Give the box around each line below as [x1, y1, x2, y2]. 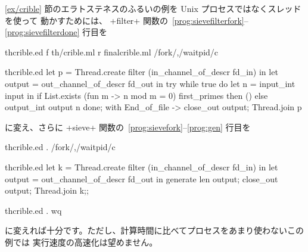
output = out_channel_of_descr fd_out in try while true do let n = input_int [5, 77, 295, 89]
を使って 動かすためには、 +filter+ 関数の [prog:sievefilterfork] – [5, 14, 248, 26]
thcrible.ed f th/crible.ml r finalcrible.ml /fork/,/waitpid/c [5, 45, 219, 58]
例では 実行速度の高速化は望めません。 [5, 235, 158, 248]
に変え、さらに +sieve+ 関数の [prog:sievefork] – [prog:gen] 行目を [5, 120, 251, 133]
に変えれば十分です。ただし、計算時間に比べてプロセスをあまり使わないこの [5, 224, 304, 237]
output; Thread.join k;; [5, 184, 89, 197]
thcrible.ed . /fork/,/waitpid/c [5, 141, 116, 153]
